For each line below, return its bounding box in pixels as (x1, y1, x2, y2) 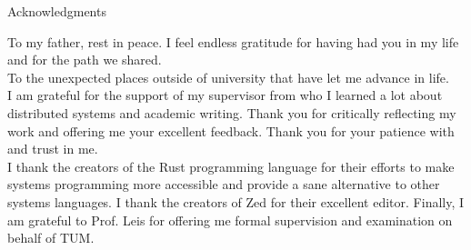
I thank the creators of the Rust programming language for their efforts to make (7, 156, 455, 175)
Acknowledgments (7, 2, 106, 20)
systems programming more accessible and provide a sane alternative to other (7, 175, 440, 194)
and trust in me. (7, 139, 98, 158)
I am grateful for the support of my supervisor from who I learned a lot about (7, 85, 443, 105)
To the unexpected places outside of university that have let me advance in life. (7, 67, 449, 86)
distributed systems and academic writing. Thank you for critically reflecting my (7, 103, 456, 122)
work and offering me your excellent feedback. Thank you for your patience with (7, 121, 455, 140)
